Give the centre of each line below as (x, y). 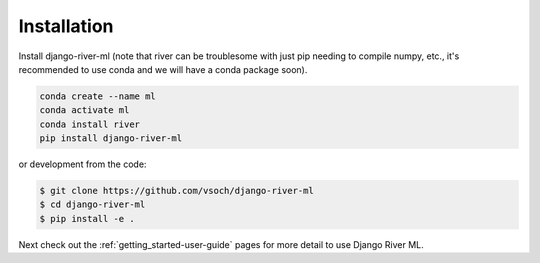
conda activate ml (84, 110)
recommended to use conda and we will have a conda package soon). (163, 69)
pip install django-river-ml (111, 138)
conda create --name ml (98, 96)
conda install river (89, 124)
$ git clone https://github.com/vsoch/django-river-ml (176, 191)
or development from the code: (82, 164)
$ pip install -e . (87, 218)
